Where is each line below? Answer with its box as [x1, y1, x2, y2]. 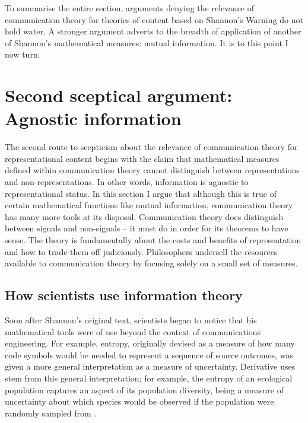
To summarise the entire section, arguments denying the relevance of [5, 2, 255, 14]
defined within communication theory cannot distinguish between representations [5, 164, 300, 176]
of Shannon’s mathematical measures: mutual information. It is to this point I [5, 36, 288, 49]
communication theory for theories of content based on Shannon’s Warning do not [5, 13, 303, 26]
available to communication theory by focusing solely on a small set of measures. [5, 257, 298, 269]
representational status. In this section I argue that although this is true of [5, 187, 277, 199]
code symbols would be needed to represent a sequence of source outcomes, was [5, 348, 293, 361]
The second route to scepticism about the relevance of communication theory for [5, 141, 298, 153]
